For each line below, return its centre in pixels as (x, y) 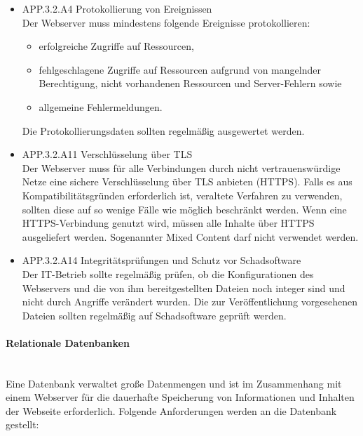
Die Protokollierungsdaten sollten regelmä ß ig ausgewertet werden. (163, 130)
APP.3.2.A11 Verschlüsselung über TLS (107, 154)
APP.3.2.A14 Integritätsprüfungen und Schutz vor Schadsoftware (162, 260)
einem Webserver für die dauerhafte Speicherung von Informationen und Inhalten (180, 397)
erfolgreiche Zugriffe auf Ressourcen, (116, 46)
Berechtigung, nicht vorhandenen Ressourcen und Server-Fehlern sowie (190, 83)
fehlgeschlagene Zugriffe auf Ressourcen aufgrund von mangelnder (180, 69)
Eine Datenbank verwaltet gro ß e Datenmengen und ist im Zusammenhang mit (174, 383)
